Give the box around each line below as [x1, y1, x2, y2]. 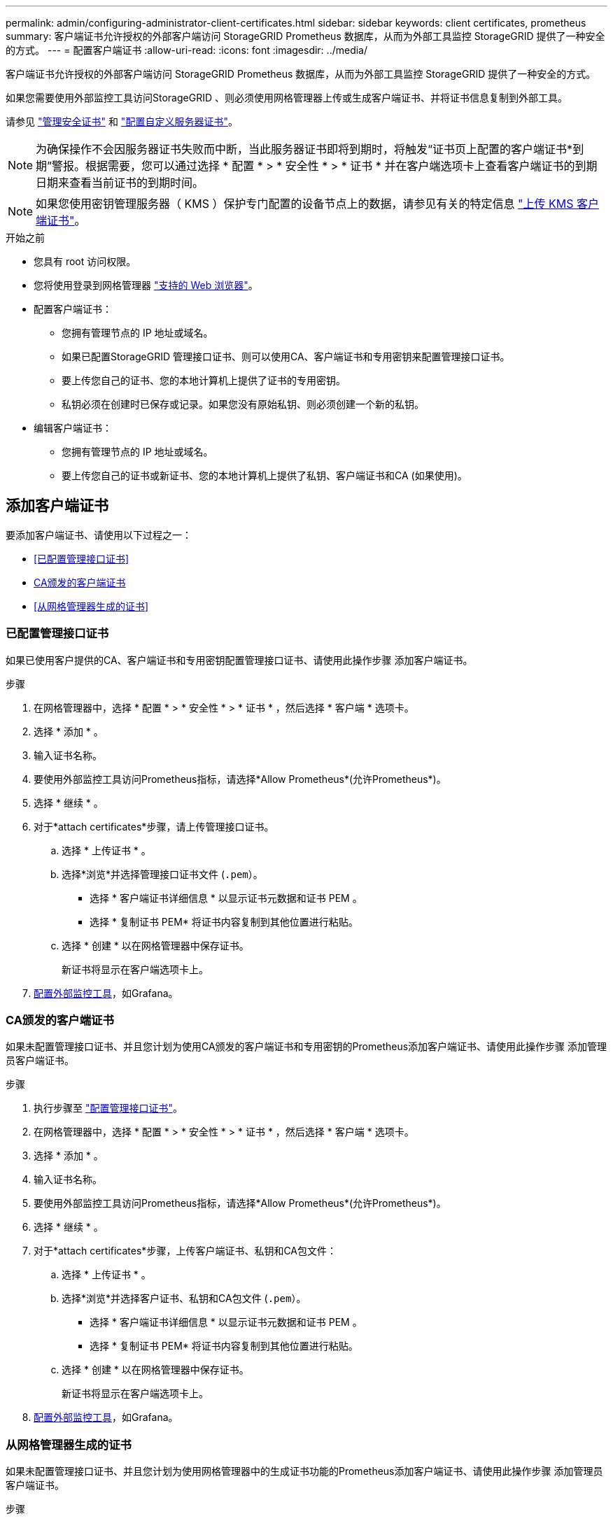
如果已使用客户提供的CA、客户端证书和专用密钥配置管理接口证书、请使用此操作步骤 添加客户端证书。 [6, 653, 473, 666]
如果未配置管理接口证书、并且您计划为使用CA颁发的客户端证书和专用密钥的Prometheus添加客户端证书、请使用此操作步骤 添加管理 [6, 1040, 607, 1053]
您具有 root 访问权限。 [34, 255, 136, 267]
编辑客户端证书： [34, 422, 112, 434]
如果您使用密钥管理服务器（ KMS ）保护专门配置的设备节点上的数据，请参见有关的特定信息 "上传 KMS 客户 [36, 197, 599, 211]
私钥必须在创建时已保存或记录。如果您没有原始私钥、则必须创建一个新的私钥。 [62, 398, 424, 410]
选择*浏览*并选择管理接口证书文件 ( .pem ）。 [62, 868, 263, 880]
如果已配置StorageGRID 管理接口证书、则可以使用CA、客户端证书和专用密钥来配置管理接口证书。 [62, 351, 510, 362]
